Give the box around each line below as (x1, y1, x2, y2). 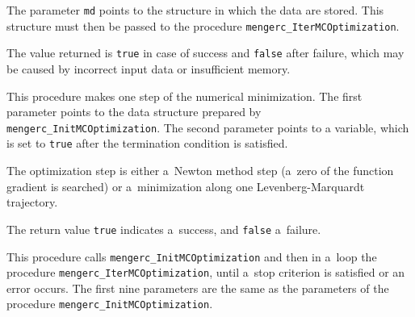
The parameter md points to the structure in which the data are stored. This (6, 2, 384, 18)
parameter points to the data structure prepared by (6, 103, 262, 120)
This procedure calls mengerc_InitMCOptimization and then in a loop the (6, 248, 377, 265)
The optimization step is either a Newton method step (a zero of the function (6, 162, 394, 179)
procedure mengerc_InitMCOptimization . (6, 295, 213, 312)
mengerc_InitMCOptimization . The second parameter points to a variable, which (6, 119, 409, 136)
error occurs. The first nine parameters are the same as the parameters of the (6, 279, 389, 296)
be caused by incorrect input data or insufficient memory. (6, 60, 291, 77)
